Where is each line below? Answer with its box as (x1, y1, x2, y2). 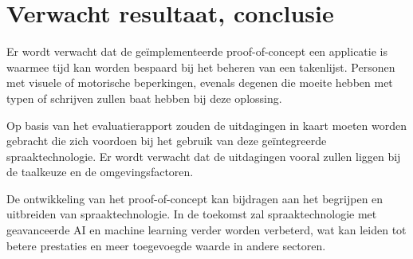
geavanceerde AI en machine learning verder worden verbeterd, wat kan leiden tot (6, 222, 407, 238)
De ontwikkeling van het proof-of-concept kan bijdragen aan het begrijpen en (6, 190, 383, 206)
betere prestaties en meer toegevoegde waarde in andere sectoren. (6, 237, 326, 253)
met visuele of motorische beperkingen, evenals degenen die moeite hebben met (6, 74, 393, 91)
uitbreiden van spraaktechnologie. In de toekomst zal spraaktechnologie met (6, 206, 377, 222)
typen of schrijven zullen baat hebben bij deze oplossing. (6, 89, 282, 106)
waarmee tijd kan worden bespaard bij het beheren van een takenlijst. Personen (6, 58, 395, 75)
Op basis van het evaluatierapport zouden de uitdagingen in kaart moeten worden (6, 116, 407, 133)
